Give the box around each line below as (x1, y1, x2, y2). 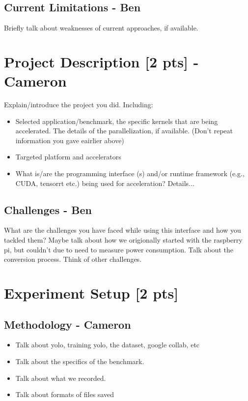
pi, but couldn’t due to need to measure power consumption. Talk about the (4, 244, 233, 254)
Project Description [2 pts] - (4, 51, 199, 71)
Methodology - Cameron (4, 316, 131, 332)
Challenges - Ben (4, 202, 92, 217)
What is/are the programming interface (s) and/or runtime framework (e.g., (15, 168, 245, 179)
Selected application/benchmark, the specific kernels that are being (15, 116, 218, 126)
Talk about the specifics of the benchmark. (15, 356, 144, 367)
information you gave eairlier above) (15, 135, 124, 145)
